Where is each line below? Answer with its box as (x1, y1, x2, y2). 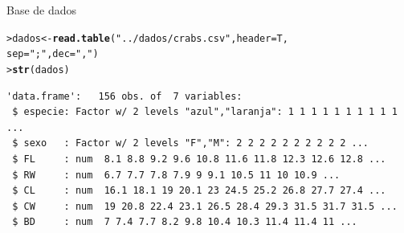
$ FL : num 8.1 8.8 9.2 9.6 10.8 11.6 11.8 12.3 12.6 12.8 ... (12, 153, 386, 165)
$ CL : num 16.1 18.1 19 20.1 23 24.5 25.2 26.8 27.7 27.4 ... (12, 185, 386, 197)
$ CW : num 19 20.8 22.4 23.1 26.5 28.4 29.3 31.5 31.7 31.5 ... (12, 200, 398, 212)
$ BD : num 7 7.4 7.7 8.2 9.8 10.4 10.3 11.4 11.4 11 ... (12, 216, 357, 228)
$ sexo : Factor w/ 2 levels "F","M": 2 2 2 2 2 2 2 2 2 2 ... (12, 137, 369, 149)
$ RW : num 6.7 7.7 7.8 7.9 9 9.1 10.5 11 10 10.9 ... (12, 169, 341, 181)
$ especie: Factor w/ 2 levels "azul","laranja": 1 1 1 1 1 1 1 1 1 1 (12, 106, 398, 118)
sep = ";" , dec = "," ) (6, 48, 99, 60)
